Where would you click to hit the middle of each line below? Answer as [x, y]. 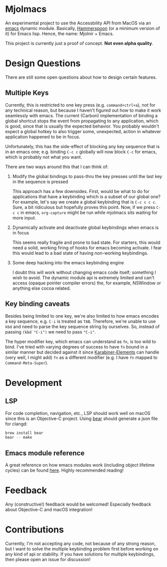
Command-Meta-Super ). [27, 363]
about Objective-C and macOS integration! [49, 509]
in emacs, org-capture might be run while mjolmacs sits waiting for [89, 212]
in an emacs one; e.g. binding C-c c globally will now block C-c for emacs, [81, 152]
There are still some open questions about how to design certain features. [81, 77]
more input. [24, 217]
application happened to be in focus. [43, 137]
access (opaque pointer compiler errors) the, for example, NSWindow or [86, 283]
